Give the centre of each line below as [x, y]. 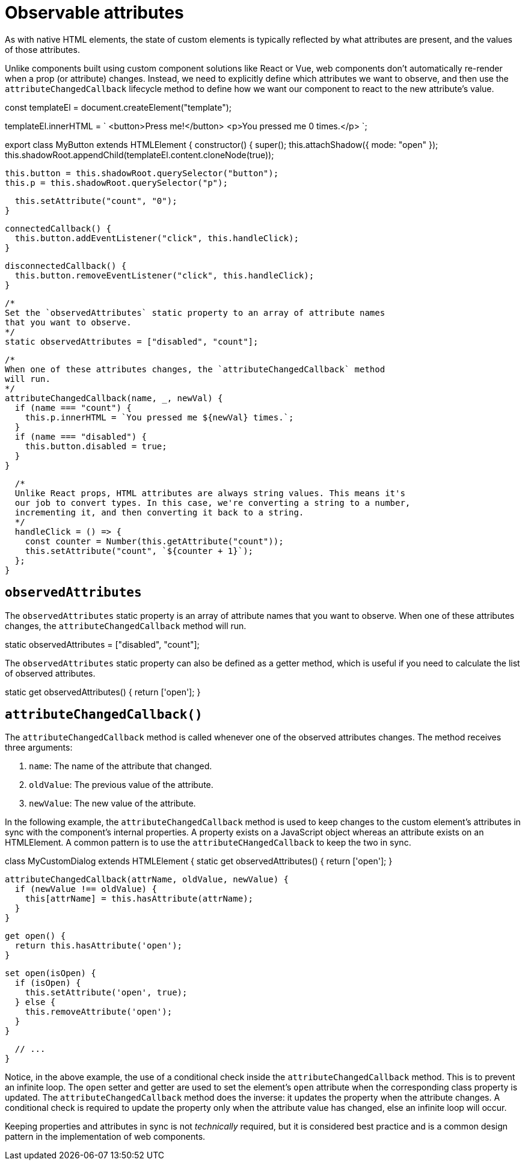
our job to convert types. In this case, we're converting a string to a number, [213, 503]
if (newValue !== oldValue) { [86, 889]
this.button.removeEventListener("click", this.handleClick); [164, 275]
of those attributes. [42, 49]
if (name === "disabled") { [81, 436]
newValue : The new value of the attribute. [112, 804]
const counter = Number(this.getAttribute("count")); [154, 541]
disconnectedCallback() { [66, 266]
